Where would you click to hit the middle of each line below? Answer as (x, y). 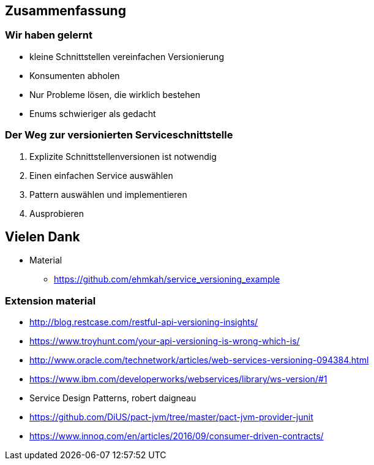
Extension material (50, 301)
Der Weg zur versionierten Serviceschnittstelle (119, 135)
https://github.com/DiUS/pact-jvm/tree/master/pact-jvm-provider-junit (171, 417)
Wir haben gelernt (49, 35)
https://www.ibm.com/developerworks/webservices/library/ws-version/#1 (178, 379)
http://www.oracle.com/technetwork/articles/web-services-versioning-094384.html (199, 360)
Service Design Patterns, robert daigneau (113, 398)
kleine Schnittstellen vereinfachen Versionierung (127, 56)
